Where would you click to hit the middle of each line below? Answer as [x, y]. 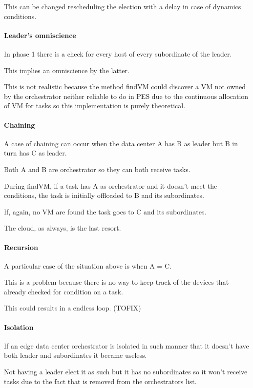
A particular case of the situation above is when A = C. [88, 265]
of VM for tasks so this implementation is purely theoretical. [95, 106]
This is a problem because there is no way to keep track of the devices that [116, 282]
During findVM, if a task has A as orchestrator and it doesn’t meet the [111, 185]
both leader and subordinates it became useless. [75, 355]
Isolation [19, 327]
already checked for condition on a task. [63, 291]
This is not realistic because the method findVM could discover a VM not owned [125, 87]
